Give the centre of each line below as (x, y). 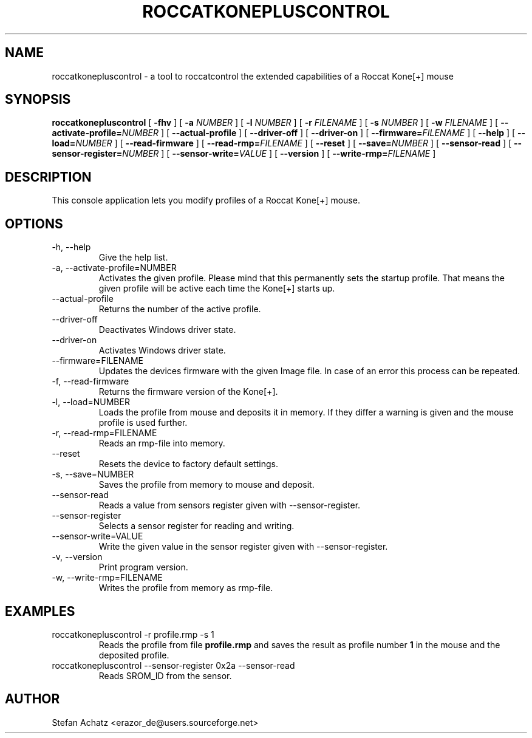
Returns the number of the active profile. (180, 309)
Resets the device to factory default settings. (188, 464)
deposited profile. (134, 655)
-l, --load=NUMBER (91, 402)
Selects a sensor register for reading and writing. (196, 526)
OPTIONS (34, 224)
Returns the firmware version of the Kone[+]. (188, 392)
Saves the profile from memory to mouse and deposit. (206, 485)
